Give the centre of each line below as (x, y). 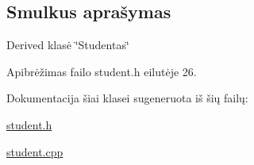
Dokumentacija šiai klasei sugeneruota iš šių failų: (127, 98)
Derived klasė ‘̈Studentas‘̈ (68, 45)
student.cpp (35, 151)
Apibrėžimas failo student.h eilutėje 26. (102, 71)
